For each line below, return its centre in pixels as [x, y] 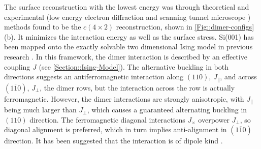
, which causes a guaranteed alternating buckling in [167, 110]
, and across [238, 77]
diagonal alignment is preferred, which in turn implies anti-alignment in [116, 129]
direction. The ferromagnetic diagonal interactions [107, 119]
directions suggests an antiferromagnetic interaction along [94, 77]
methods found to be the [43, 27]
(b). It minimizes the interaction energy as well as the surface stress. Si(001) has [129, 36]
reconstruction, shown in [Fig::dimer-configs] [185, 27]
